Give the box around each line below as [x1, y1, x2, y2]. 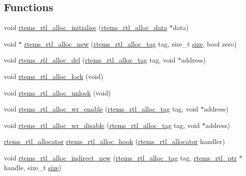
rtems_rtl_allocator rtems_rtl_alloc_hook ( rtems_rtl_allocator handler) [4, 136, 225, 146]
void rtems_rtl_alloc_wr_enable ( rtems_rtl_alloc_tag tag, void [4, 104, 199, 114]
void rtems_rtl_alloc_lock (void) [4, 71, 104, 81]
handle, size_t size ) [4, 162, 61, 172]
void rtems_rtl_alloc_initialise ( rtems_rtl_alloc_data [4, 22, 168, 32]
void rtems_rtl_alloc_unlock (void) [4, 87, 111, 97]
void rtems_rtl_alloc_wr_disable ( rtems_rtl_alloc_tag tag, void [4, 120, 200, 130]
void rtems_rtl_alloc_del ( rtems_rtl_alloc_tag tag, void [4, 55, 176, 65]
